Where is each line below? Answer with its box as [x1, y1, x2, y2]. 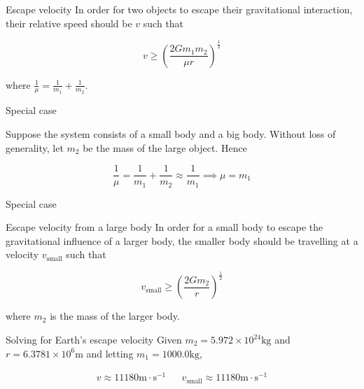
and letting [86, 346, 134, 360]
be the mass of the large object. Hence [83, 140, 247, 155]
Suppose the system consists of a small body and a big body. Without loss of [6, 126, 336, 141]
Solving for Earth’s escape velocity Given [6, 332, 182, 346]
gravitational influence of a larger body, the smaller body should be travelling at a [6, 233, 358, 248]
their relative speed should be [6, 15, 132, 30]
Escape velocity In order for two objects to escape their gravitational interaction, [6, 2, 353, 16]
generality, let [6, 140, 64, 155]
